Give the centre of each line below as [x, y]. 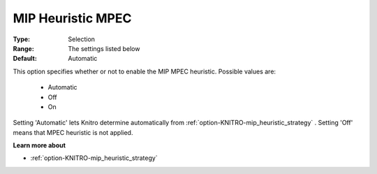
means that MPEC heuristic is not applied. [73, 132]
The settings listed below [104, 48]
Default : [25, 59]
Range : [23, 48]
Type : [22, 39]
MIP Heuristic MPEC [72, 18]
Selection [82, 39]
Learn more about [39, 145]
